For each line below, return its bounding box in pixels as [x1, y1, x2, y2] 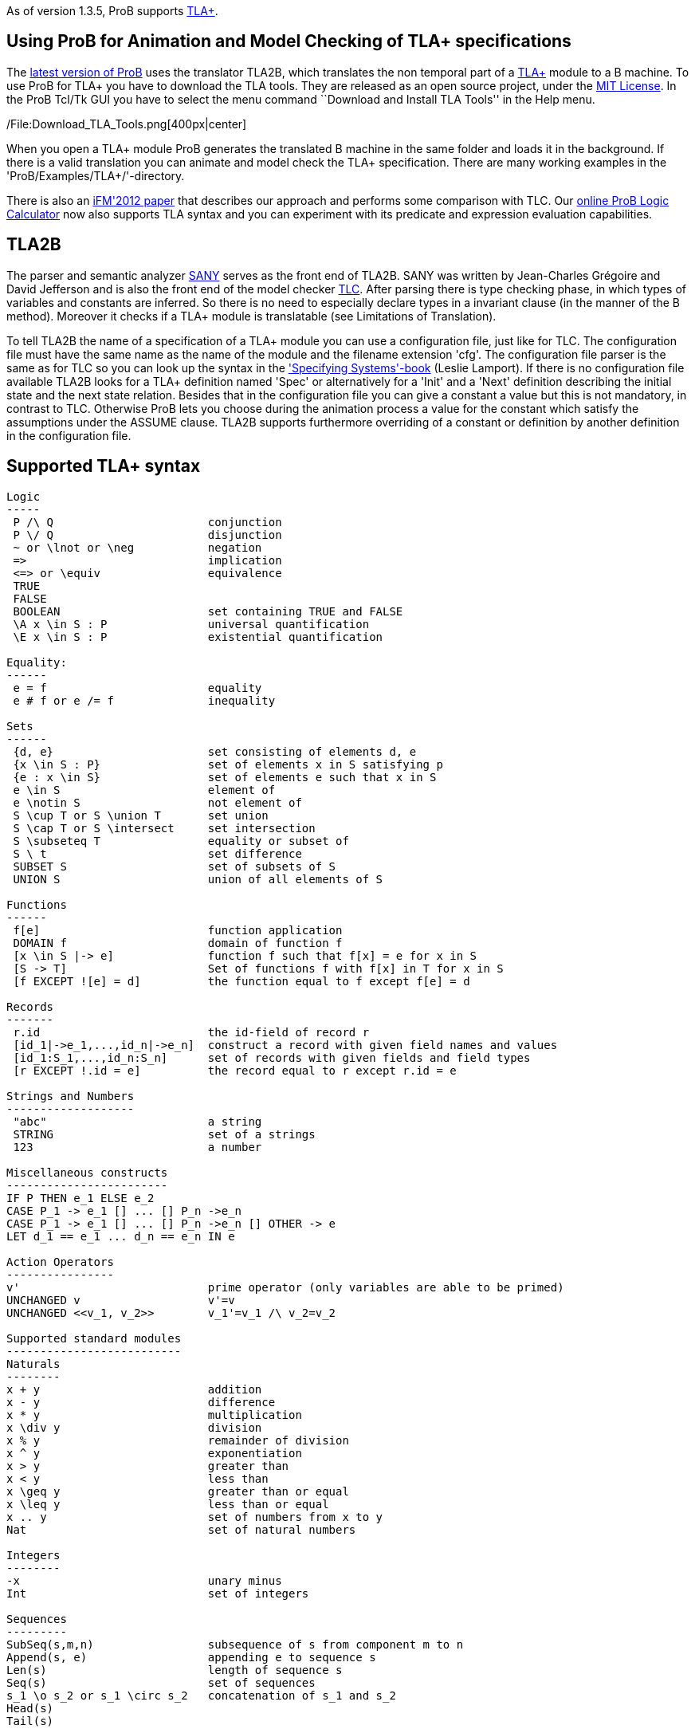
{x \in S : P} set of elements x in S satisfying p [13, 757, 443, 771]
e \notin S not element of [13, 796, 302, 809]
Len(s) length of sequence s [6, 1663, 343, 1676]
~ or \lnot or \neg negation [13, 540, 262, 554]
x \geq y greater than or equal [6, 1484, 349, 1498]
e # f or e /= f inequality [13, 694, 276, 707]
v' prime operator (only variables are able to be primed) [6, 1280, 564, 1294]
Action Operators [6, 1255, 114, 1268]
